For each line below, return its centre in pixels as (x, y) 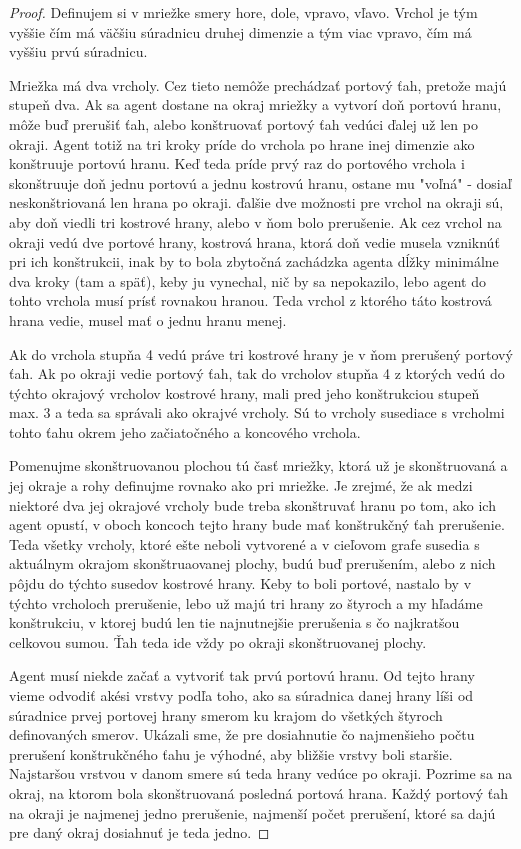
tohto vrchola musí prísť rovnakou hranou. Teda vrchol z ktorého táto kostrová (250, 300)
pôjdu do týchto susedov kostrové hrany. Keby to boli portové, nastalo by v (240, 583)
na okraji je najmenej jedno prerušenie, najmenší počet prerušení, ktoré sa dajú (252, 812)
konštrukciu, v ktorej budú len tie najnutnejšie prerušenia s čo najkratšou (234, 622)
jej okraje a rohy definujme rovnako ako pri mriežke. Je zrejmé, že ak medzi (241, 485)
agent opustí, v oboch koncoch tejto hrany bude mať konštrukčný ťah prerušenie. (257, 524)
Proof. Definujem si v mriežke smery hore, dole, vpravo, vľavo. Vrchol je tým (243, 12)
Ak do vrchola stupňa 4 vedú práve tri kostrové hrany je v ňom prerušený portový (261, 353)
